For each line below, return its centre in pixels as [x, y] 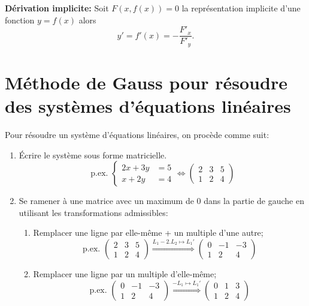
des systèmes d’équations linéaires [148, 106]
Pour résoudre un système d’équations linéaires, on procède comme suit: [137, 135]
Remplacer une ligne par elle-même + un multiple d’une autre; [148, 232]
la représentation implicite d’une [241, 8]
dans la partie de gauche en [254, 201]
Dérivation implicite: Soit [57, 8]
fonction [20, 19]
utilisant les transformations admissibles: [93, 212]
